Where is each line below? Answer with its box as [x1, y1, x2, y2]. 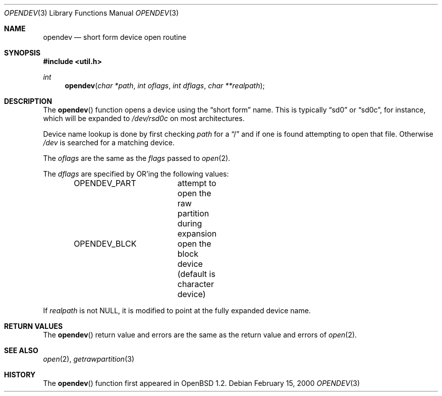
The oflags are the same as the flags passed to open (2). [43, 154, 231, 162]
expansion [177, 229, 217, 239]
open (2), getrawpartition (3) [43, 355, 134, 363]
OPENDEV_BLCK [74, 239, 137, 249]
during [177, 218, 202, 229]
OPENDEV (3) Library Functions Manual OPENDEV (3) [4, 9, 179, 17]
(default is [177, 269, 215, 279]
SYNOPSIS [4, 48, 41, 57]
